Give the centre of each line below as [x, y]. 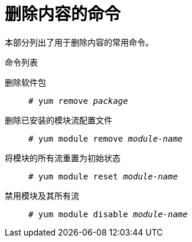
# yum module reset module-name [103, 176]
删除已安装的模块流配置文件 [58, 120]
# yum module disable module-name [108, 214]
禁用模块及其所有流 [42, 195]
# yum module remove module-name [106, 138]
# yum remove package [78, 101]
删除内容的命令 [63, 14]
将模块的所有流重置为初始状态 [63, 158]
